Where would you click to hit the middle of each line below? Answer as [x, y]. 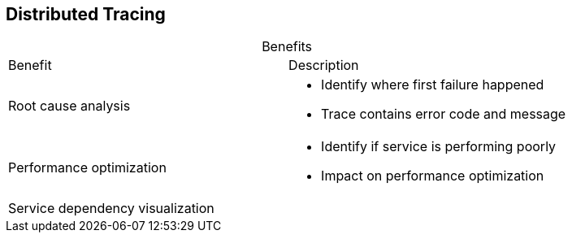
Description [324, 65]
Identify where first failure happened [433, 85]
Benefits [287, 47]
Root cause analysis [69, 106]
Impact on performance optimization [433, 176]
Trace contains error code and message [444, 114]
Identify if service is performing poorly [439, 147]
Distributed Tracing [86, 14]
